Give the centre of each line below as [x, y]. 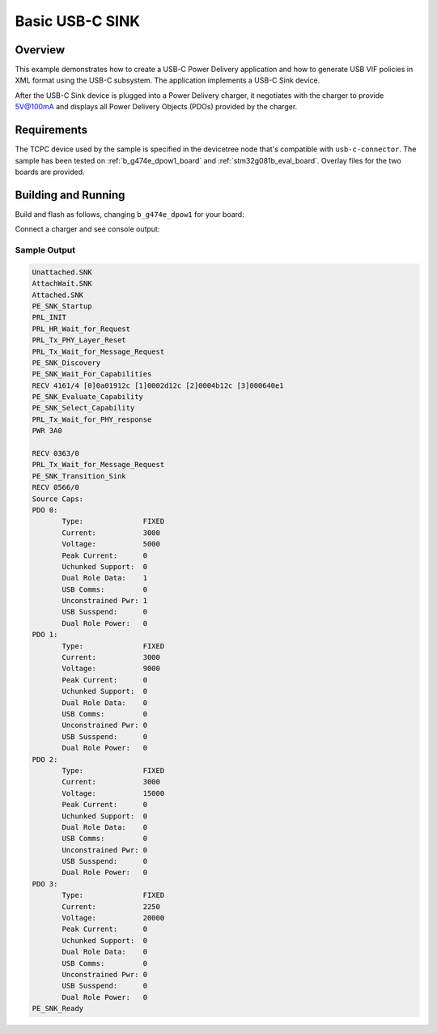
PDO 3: [45, 884]
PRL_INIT [49, 317]
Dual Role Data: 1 [105, 578]
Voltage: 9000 [111, 669]
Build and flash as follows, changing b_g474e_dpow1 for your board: [129, 214]
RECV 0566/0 [56, 487]
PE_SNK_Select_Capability [83, 408]
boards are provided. [50, 172]
